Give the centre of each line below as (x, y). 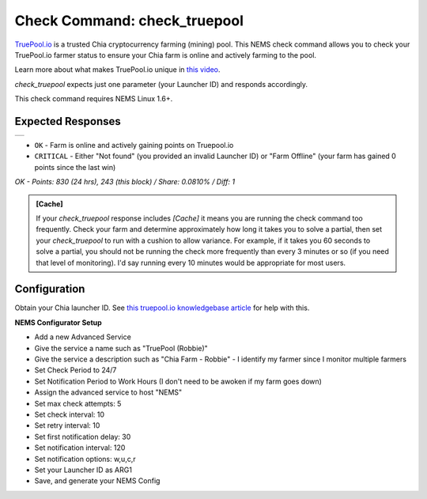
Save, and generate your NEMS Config (97, 481)
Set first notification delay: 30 (83, 437)
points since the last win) (75, 167)
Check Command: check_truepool (129, 21)
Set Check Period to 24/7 (76, 370)
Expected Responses (68, 121)
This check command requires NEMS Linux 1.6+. (94, 99)
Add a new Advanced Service (83, 337)
